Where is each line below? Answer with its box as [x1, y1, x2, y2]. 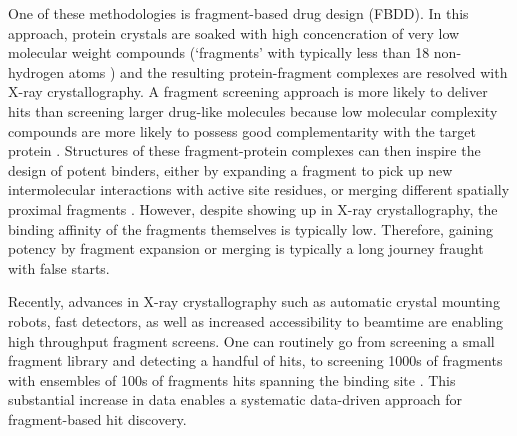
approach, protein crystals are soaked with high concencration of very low [8, 22, 460, 43]
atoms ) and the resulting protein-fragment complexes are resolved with [68, 61, 508, 82]
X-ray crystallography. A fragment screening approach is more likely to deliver [8, 81, 488, 102]
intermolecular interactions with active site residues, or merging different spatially [8, 179, 510, 200]
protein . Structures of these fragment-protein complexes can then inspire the [8, 140, 481, 161]
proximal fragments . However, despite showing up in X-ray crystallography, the [8, 198, 498, 219]
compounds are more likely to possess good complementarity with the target [8, 120, 476, 141]
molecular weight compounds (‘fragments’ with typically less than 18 [8, 42, 430, 63]
